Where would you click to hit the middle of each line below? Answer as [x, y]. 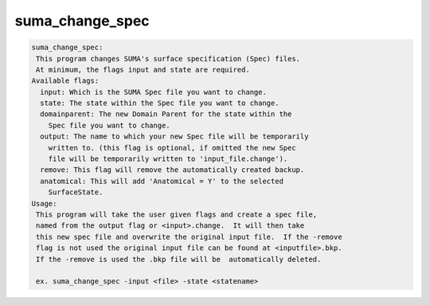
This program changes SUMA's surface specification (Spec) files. [168, 59]
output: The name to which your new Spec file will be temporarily [174, 137]
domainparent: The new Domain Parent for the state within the [166, 114]
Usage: [44, 203]
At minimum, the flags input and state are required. [143, 69]
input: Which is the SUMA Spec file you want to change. [153, 92]
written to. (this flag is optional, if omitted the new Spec [172, 148]
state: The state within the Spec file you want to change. [160, 103]
